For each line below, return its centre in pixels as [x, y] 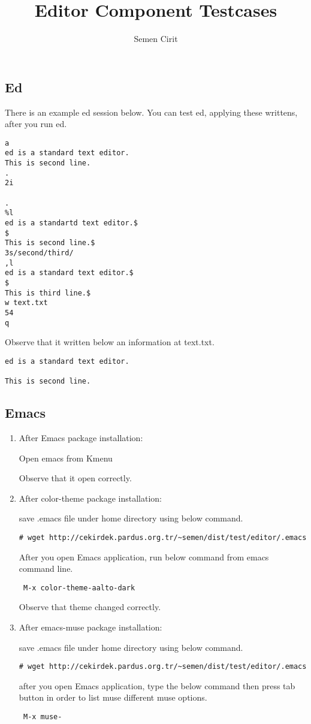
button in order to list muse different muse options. [113, 697]
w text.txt [26, 303]
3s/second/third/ [39, 253]
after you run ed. [36, 124]
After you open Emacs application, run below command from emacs [144, 556]
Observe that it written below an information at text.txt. [110, 342]
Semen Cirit [156, 39]
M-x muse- [43, 717]
